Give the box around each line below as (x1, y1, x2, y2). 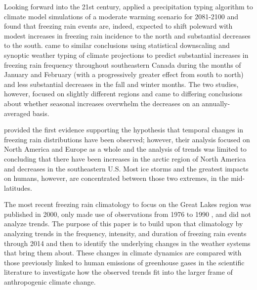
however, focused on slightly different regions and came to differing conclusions (4, 88, 243, 99)
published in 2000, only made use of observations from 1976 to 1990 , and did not (4, 208, 251, 219)
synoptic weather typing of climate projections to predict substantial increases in (4, 49, 249, 60)
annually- (202, 98, 230, 108)
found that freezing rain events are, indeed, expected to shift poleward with (4, 21, 233, 31)
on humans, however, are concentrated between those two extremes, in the (4, 173, 229, 183)
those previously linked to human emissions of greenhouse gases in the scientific (4, 257, 245, 267)
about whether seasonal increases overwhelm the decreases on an (4, 98, 200, 108)
